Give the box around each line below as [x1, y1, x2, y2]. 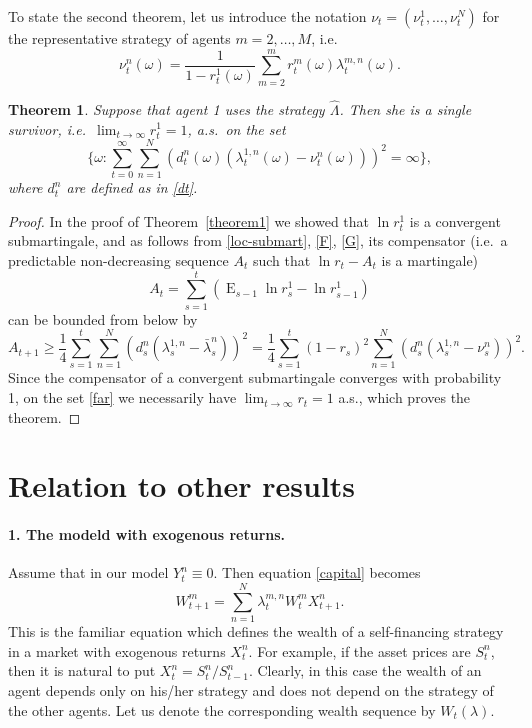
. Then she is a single [339, 98, 472, 119]
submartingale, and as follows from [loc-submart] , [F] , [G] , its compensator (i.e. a [8, 230, 508, 251]
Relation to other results [8, 465, 356, 506]
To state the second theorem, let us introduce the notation [8, 6, 367, 26]
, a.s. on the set [187, 118, 286, 139]
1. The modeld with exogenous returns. [8, 524, 286, 545]
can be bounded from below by [8, 308, 198, 329]
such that [252, 250, 311, 271]
